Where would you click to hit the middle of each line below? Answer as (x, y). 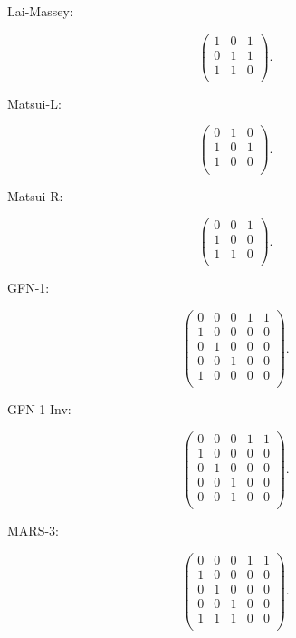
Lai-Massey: (40, 11)
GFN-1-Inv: (39, 409)
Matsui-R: (35, 195)
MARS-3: (33, 531)
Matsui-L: (34, 103)
